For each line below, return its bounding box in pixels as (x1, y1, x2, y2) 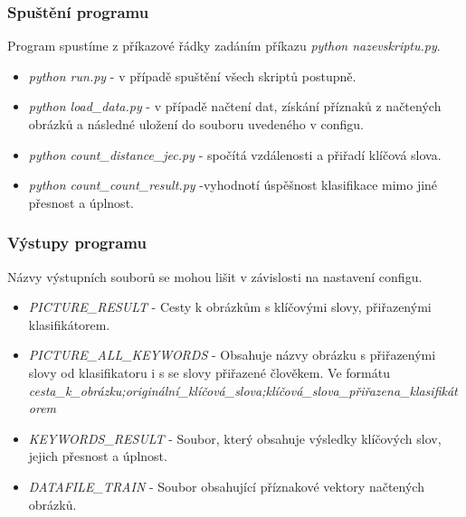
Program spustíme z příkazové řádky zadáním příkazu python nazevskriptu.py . (7, 36, 441, 55)
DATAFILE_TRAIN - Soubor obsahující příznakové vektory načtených (28, 476, 424, 495)
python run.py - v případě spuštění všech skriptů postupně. (28, 66, 357, 85)
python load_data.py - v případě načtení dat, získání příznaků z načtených (28, 97, 442, 116)
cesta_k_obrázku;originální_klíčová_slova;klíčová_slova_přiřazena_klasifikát (28, 381, 458, 399)
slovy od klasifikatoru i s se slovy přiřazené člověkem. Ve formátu (28, 362, 390, 381)
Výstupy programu (7, 231, 147, 254)
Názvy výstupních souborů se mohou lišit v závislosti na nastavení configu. (7, 267, 423, 286)
